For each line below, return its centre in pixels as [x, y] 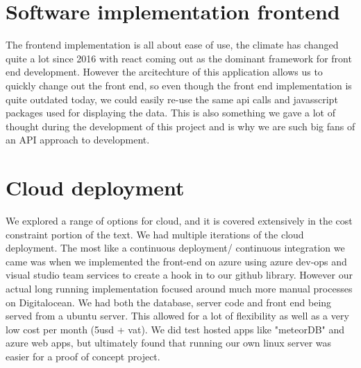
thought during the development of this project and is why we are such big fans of [180, 126]
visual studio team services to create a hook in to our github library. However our [179, 275]
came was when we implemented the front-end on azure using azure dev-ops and [176, 261]
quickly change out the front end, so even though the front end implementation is [179, 85]
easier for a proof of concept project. [83, 356]
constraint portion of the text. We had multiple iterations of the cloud [155, 234]
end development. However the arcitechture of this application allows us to [164, 72]
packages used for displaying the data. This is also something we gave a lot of [170, 113]
